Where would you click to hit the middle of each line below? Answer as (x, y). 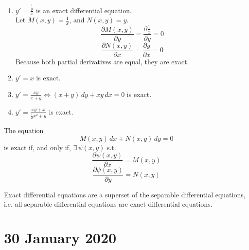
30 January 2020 (60, 237)
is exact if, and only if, (37, 147)
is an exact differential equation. (84, 10)
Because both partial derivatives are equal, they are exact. (102, 61)
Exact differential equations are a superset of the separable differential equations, (125, 194)
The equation (24, 130)
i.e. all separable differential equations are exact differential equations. (108, 204)
